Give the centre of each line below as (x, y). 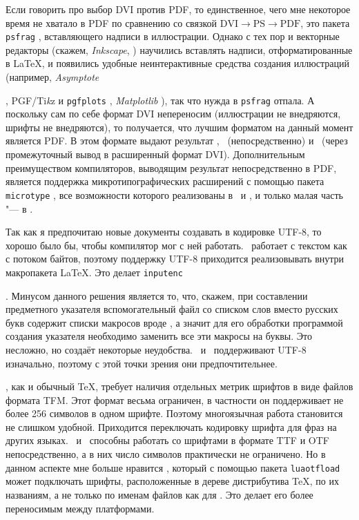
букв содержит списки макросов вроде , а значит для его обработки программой (174, 322)
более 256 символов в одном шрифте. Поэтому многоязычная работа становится (174, 413)
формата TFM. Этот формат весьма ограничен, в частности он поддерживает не (175, 399)
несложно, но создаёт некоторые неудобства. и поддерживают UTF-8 (156, 349)
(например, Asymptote (52, 77)
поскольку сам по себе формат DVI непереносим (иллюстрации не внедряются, (173, 114)
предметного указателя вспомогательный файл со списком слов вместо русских (172, 309)
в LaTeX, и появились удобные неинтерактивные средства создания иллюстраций (177, 63)
